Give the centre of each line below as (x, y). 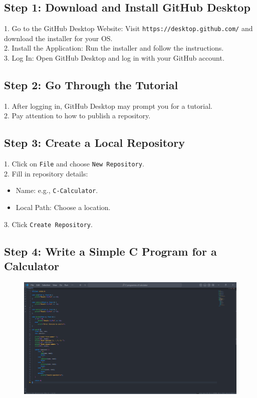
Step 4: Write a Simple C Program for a (110, 251)
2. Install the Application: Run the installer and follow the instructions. (114, 48)
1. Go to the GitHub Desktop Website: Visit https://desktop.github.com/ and (128, 28)
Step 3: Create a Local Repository (94, 143)
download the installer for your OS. (58, 38)
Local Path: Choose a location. (63, 207)
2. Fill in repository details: (46, 173)
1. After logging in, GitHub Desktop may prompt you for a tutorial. (108, 106)
